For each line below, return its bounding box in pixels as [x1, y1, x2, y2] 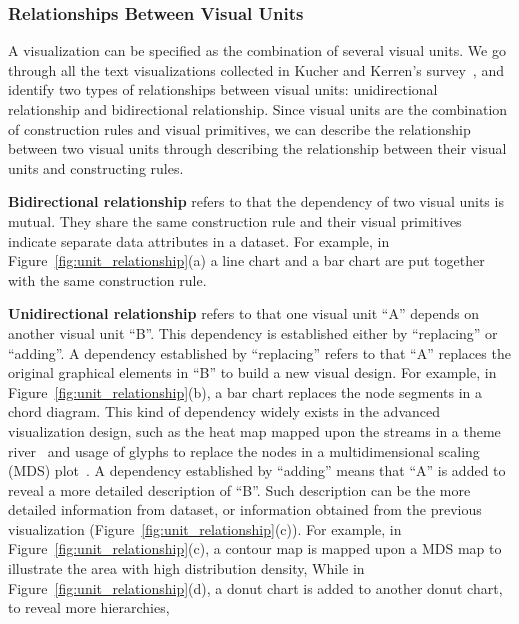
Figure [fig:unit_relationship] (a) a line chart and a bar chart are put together [8, 250, 485, 271]
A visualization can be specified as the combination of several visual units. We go [8, 40, 506, 61]
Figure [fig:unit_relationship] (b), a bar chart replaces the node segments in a [8, 381, 483, 402]
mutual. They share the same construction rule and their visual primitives [8, 210, 462, 231]
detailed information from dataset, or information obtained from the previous [8, 499, 482, 520]
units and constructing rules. [8, 157, 184, 178]
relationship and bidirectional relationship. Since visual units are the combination [8, 99, 508, 119]
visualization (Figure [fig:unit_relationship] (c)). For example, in [8, 518, 402, 539]
